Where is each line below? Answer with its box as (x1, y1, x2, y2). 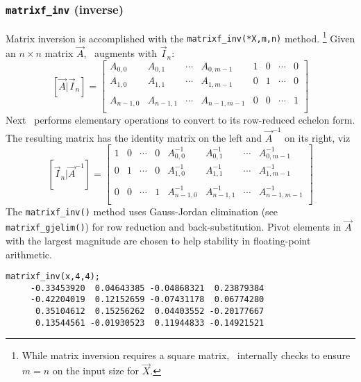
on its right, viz (285, 130, 351, 144)
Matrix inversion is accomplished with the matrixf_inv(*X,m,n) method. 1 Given (6, 28, 355, 45)
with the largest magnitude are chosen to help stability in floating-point (6, 233, 311, 247)
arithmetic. (6, 247, 52, 261)
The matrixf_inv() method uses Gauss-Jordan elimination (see (6, 204, 278, 219)
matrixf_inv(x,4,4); (6, 272, 101, 282)
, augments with (83, 46, 158, 60)
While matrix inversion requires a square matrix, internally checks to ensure (22, 348, 351, 363)
